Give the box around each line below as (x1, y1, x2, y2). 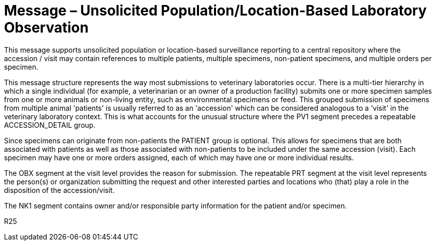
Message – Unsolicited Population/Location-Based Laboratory (4, 2, 427, 19)
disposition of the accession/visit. (4, 185, 115, 194)
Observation (4, 19, 89, 36)
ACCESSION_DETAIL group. (4, 120, 96, 129)
